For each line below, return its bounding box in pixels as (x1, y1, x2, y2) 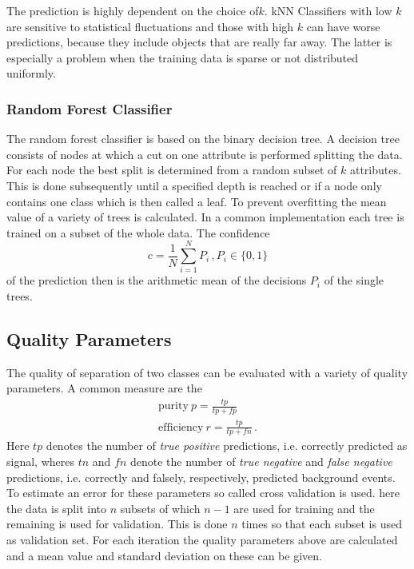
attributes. (349, 161, 401, 178)
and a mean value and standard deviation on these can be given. (6, 547, 322, 563)
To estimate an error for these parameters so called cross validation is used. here (6, 484, 400, 501)
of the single (324, 272, 384, 288)
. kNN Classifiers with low (264, 2, 392, 18)
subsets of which (120, 499, 201, 516)
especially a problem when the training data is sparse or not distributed (6, 49, 359, 66)
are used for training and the (233, 499, 375, 516)
